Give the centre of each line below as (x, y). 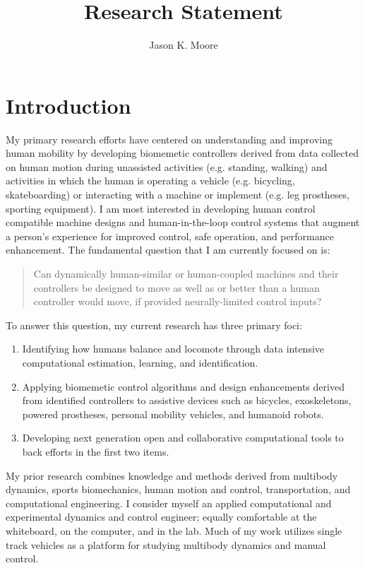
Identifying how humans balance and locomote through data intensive (173, 349)
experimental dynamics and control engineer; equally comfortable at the (161, 517)
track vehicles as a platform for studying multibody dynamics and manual (166, 544)
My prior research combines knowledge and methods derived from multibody (172, 475)
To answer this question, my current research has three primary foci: (154, 325)
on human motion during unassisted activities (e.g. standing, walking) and (167, 166)
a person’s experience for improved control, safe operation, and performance (170, 236)
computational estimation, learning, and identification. (140, 362)
